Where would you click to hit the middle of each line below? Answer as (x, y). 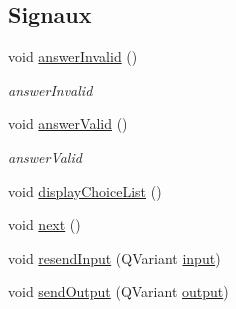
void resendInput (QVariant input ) (114, 257)
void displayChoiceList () (85, 190)
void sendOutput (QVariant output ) (118, 291)
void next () (44, 224)
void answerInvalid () (73, 56)
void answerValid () (68, 123)
